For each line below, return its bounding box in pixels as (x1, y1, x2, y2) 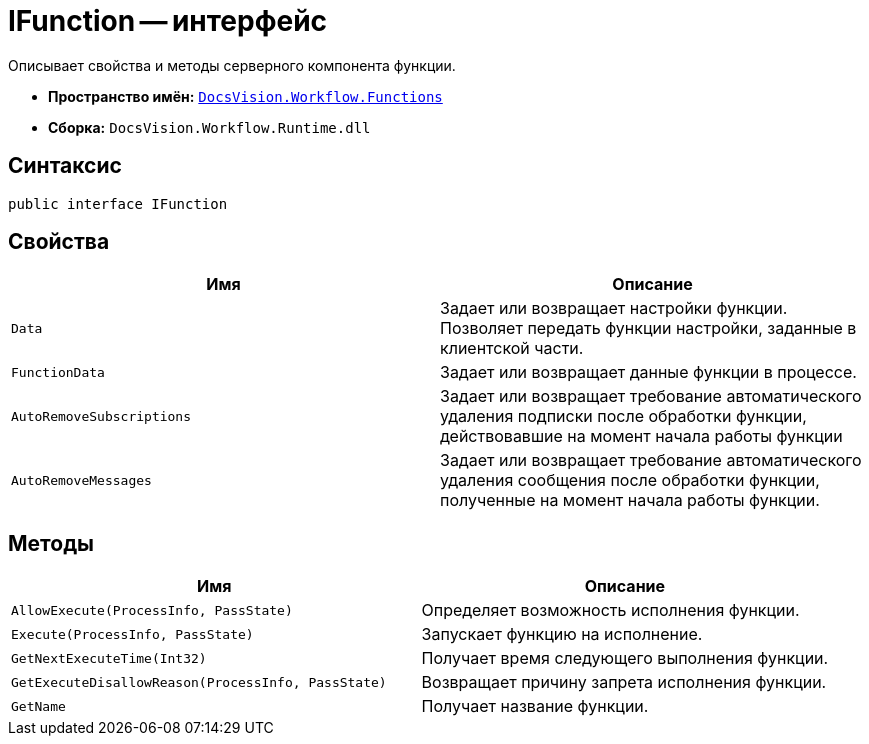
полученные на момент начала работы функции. (440, 490, 820, 511)
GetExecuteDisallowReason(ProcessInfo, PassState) (11, 674, 387, 690)
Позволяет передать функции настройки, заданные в (440, 318, 857, 339)
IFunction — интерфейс (8, 4, 328, 38)
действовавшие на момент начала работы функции (440, 426, 843, 447)
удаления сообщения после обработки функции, (440, 470, 820, 491)
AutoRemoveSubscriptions (11, 408, 192, 424)
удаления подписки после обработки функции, (440, 406, 807, 427)
